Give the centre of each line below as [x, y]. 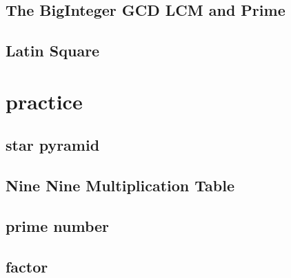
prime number [58, 225]
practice [44, 101]
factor [27, 266]
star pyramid [53, 145]
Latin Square [53, 51]
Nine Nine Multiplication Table [120, 185]
